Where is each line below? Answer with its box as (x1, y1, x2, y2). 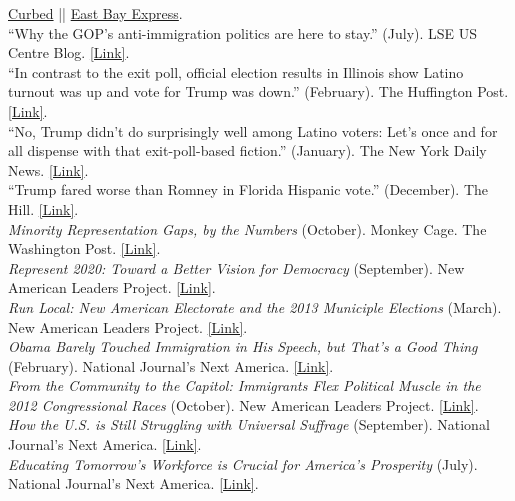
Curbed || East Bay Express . (8, 3, 183, 23)
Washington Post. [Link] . (8, 238, 161, 259)
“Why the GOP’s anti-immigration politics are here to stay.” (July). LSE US (8, 22, 478, 43)
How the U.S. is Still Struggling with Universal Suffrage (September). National (8, 414, 490, 435)
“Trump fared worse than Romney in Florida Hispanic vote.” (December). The (8, 179, 489, 200)
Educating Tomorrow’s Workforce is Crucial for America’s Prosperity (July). (8, 453, 478, 474)
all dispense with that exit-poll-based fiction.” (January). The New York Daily (8, 140, 487, 161)
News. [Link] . (8, 159, 89, 180)
